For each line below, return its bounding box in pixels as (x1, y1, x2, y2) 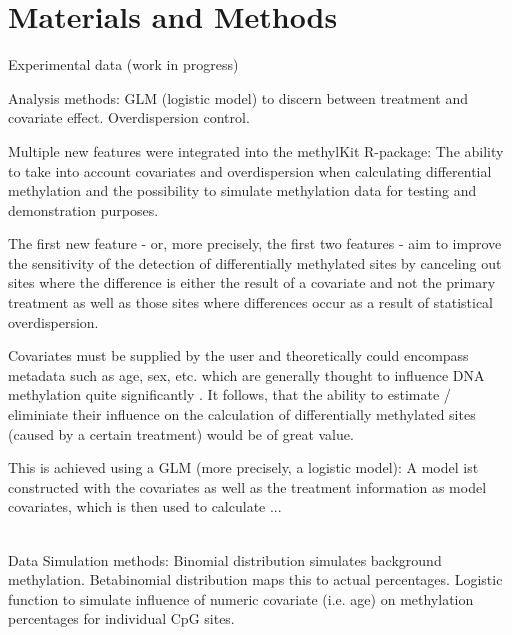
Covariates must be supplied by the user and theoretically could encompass (8, 345, 469, 366)
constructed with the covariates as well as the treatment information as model (8, 476, 487, 497)
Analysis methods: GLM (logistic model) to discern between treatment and (8, 87, 469, 108)
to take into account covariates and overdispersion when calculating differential (8, 160, 492, 181)
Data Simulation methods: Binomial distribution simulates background (8, 549, 442, 570)
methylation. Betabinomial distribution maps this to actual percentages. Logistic (8, 569, 503, 590)
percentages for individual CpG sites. (8, 608, 235, 629)
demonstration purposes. (8, 199, 159, 220)
